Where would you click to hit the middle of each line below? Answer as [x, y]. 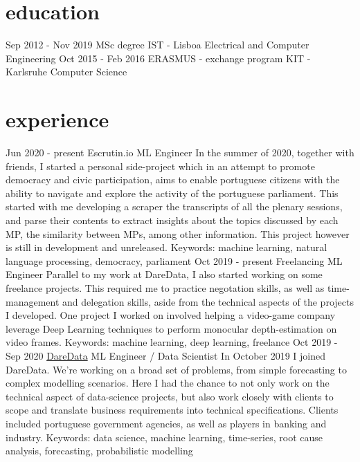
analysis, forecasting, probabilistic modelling [99, 451]
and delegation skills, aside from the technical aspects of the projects [208, 301]
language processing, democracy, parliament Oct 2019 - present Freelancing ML [174, 260]
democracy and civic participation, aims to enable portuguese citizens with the [173, 179]
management [33, 301]
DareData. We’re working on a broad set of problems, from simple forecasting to [176, 369]
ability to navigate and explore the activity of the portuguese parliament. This [172, 193]
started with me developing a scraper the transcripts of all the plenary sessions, [174, 206]
